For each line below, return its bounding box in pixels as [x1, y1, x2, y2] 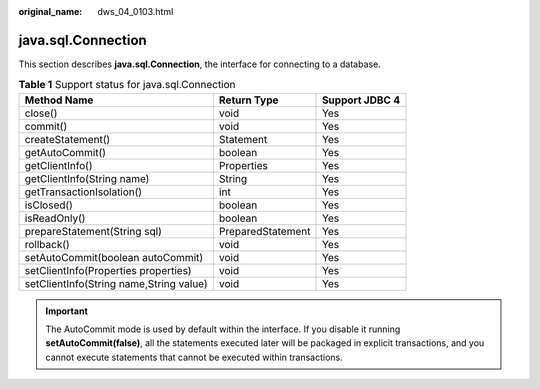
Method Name [24, 93, 94, 107]
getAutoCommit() [24, 145, 107, 159]
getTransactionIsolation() [24, 185, 143, 199]
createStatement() [24, 132, 111, 146]
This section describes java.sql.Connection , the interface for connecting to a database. [18, 58, 382, 70]
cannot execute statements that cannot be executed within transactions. [45, 351, 344, 363]
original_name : [18, 6, 83, 17]
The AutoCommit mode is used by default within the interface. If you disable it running [45, 323, 401, 335]
